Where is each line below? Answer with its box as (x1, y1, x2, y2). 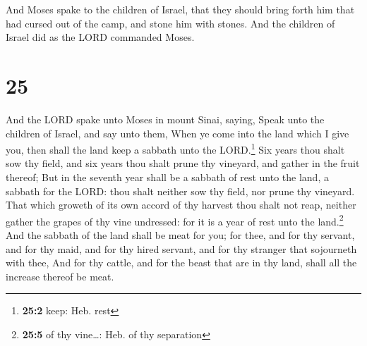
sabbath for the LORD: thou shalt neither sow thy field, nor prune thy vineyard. (6, 183, 355, 198)
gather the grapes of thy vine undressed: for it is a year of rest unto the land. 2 (6, 211, 344, 228)
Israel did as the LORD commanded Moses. (6, 30, 195, 44)
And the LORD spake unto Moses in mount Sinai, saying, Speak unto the (6, 111, 325, 126)
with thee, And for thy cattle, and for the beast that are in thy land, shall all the (6, 255, 357, 270)
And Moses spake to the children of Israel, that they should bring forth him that (6, 2, 355, 16)
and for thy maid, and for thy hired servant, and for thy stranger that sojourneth (6, 241, 357, 256)
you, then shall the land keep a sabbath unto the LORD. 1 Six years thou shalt (6, 140, 345, 156)
